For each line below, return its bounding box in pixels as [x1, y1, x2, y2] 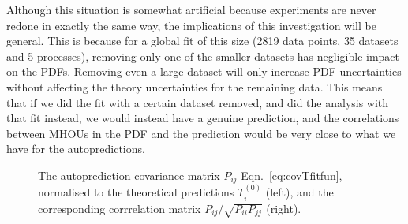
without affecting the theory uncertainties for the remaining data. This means [6, 78, 383, 95]
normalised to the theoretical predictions [38, 184, 234, 200]
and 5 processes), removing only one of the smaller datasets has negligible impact [6, 47, 400, 64]
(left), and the [265, 184, 334, 200]
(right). [266, 200, 301, 216]
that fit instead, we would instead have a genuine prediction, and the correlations [6, 110, 399, 126]
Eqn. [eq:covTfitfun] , [241, 166, 342, 183]
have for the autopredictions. [6, 140, 145, 157]
